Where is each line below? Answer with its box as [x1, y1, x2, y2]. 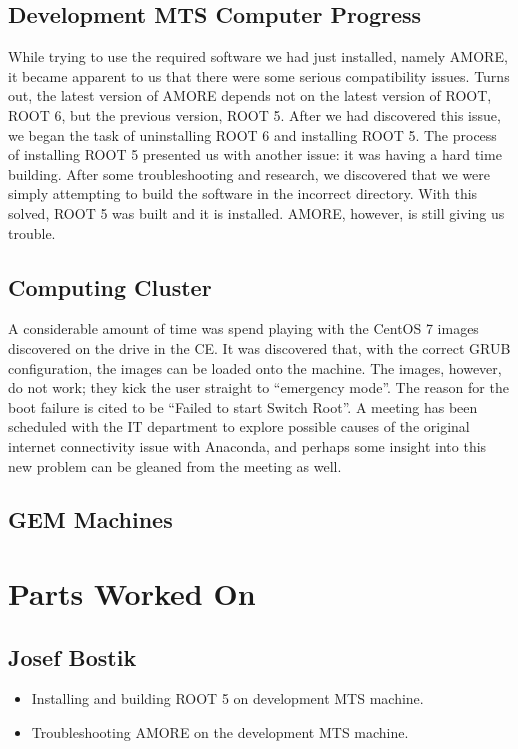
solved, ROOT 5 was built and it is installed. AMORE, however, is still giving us [8, 202, 505, 223]
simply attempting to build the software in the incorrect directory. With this [8, 183, 478, 204]
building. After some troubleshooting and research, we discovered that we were [8, 163, 490, 184]
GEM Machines [8, 504, 173, 535]
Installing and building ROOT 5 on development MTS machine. [31, 688, 424, 709]
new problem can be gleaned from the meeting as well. [8, 455, 342, 476]
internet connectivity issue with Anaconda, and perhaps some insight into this [8, 435, 487, 456]
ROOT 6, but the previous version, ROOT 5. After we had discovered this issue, [8, 104, 501, 125]
